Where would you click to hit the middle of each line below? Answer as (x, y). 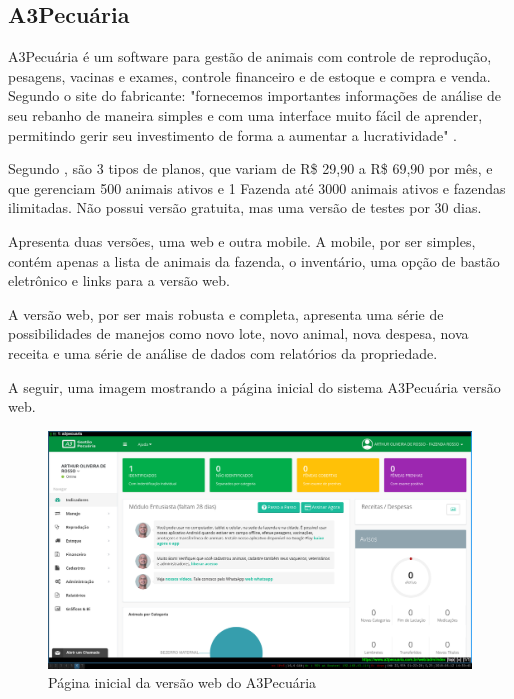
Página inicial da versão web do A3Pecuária (182, 682)
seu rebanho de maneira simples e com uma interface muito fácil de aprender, (245, 114)
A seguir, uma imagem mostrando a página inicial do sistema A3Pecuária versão (254, 386)
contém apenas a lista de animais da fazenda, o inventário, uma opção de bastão (254, 260)
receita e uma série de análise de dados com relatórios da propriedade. (223, 352)
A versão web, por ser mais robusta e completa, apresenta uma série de (226, 313)
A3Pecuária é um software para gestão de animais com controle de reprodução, (250, 56)
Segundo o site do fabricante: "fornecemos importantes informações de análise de (255, 95)
